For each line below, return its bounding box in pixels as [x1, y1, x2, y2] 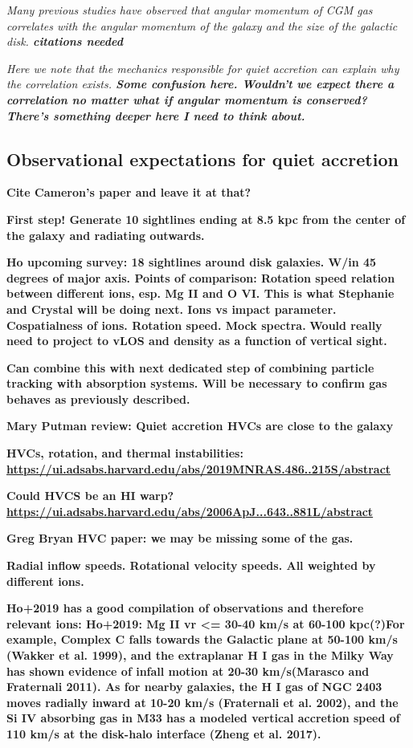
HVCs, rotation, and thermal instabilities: [6, 445, 243, 461]
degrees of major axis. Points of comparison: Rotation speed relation [6, 269, 395, 286]
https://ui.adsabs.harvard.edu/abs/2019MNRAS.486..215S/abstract [6, 460, 391, 477]
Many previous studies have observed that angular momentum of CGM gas [6, 2, 373, 18]
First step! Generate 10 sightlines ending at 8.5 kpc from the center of [6, 210, 406, 227]
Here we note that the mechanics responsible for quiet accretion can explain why [6, 59, 399, 76]
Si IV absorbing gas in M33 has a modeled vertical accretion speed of [6, 709, 400, 726]
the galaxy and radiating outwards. [6, 226, 205, 243]
